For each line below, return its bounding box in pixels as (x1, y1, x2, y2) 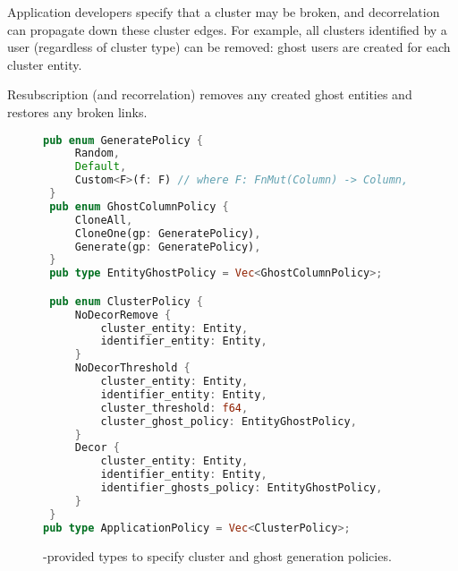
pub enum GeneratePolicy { (43, 133, 204, 147)
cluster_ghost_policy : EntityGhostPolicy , (100, 414, 357, 428)
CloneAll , (74, 213, 133, 226)
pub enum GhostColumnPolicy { (49, 200, 229, 213)
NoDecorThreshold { (74, 362, 191, 375)
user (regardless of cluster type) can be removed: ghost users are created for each (7, 38, 451, 56)
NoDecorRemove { (74, 308, 172, 321)
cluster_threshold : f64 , (100, 401, 249, 414)
